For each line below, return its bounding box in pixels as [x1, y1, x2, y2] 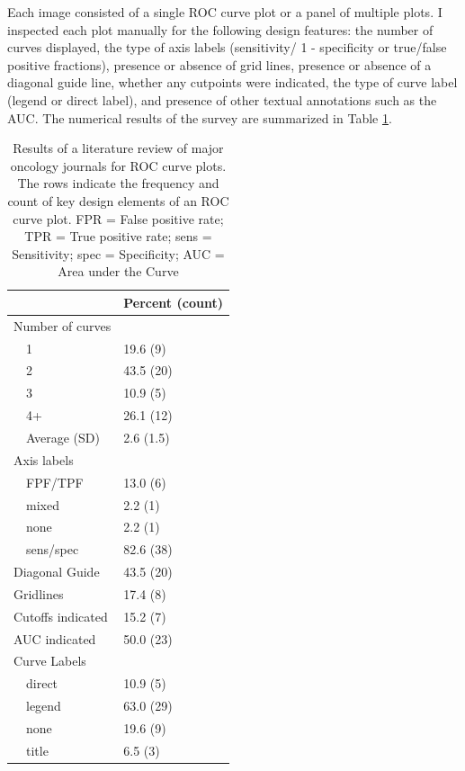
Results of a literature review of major [13, 139, 224, 157]
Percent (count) [123, 292, 223, 311]
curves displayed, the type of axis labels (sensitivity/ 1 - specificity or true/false [7, 38, 447, 57]
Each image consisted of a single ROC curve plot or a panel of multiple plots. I [7, 3, 443, 21]
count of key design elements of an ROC [7, 191, 229, 210]
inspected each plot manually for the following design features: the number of [7, 20, 434, 39]
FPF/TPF [26, 472, 84, 491]
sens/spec [26, 540, 79, 559]
